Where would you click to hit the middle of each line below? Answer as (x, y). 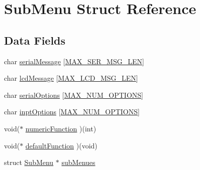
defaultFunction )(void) (61, 145)
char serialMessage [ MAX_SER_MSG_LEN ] (74, 61)
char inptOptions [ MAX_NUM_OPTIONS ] (72, 112)
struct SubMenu (29, 162)
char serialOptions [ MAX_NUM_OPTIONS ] (74, 95)
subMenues (78, 162)
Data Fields (35, 40)
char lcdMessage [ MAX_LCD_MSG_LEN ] (71, 78)
